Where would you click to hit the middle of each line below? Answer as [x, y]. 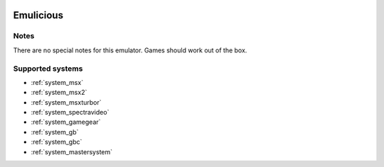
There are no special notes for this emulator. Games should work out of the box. [130, 50]
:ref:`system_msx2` [59, 93]
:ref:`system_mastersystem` [72, 151]
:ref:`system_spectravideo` [70, 113]
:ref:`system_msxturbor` [66, 102]
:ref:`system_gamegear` [66, 122]
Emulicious [38, 15]
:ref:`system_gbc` [57, 142]
